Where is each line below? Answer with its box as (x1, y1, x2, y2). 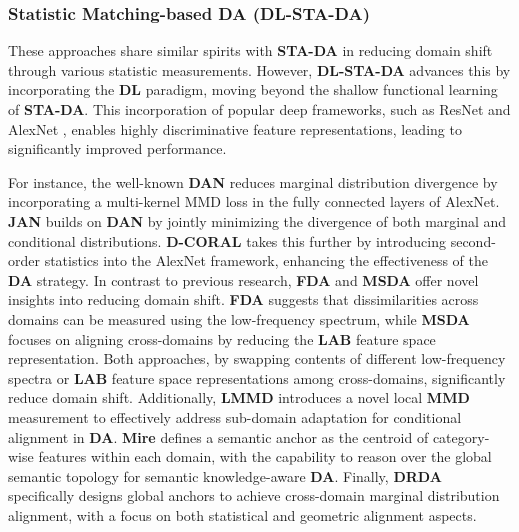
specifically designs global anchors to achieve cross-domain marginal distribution (8, 485, 500, 506)
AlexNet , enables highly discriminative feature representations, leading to (8, 118, 462, 139)
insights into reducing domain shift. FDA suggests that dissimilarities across (8, 289, 479, 310)
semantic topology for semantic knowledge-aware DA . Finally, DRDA (8, 465, 442, 486)
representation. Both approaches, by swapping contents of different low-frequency (8, 348, 506, 369)
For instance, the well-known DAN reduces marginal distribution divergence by (8, 171, 498, 192)
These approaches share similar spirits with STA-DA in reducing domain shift (8, 40, 493, 61)
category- (432, 426, 490, 447)
